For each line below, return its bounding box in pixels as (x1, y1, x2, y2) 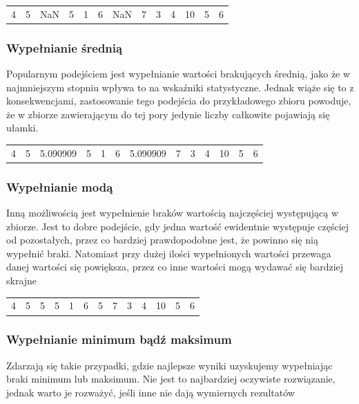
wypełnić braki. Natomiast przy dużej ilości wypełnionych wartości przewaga (6, 246, 331, 260)
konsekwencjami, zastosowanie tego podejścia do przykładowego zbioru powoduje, (6, 93, 351, 108)
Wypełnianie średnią (6, 39, 123, 56)
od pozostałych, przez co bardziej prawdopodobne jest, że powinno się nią (6, 232, 318, 247)
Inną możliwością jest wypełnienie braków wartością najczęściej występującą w (6, 205, 339, 220)
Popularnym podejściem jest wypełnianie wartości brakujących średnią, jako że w (6, 66, 351, 81)
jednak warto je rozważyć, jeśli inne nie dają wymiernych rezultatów (6, 385, 295, 399)
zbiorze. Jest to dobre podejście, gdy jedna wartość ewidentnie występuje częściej (6, 219, 349, 233)
